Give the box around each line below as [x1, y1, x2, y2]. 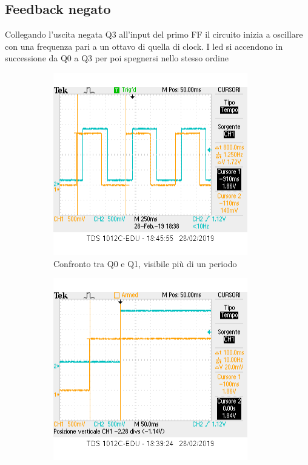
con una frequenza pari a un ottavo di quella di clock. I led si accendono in [5, 39, 283, 52]
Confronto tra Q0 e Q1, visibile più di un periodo [53, 257, 237, 270]
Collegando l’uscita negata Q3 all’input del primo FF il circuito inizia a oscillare [5, 28, 303, 41]
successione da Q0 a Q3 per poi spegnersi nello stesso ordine [5, 52, 229, 64]
